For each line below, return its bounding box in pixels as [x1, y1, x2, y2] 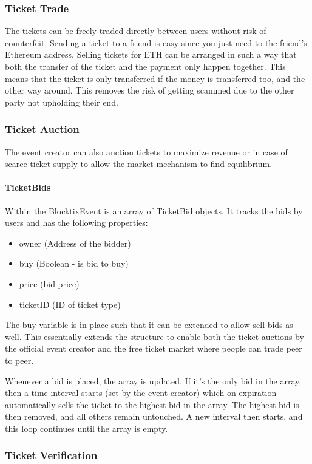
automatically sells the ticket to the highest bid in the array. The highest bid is [5, 398, 299, 411]
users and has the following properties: [5, 216, 148, 229]
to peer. [5, 353, 34, 366]
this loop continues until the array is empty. [5, 421, 168, 434]
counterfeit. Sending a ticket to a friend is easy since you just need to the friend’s [5, 36, 307, 49]
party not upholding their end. [5, 95, 118, 108]
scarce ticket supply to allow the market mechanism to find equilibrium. [5, 157, 273, 170]
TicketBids [5, 181, 51, 194]
